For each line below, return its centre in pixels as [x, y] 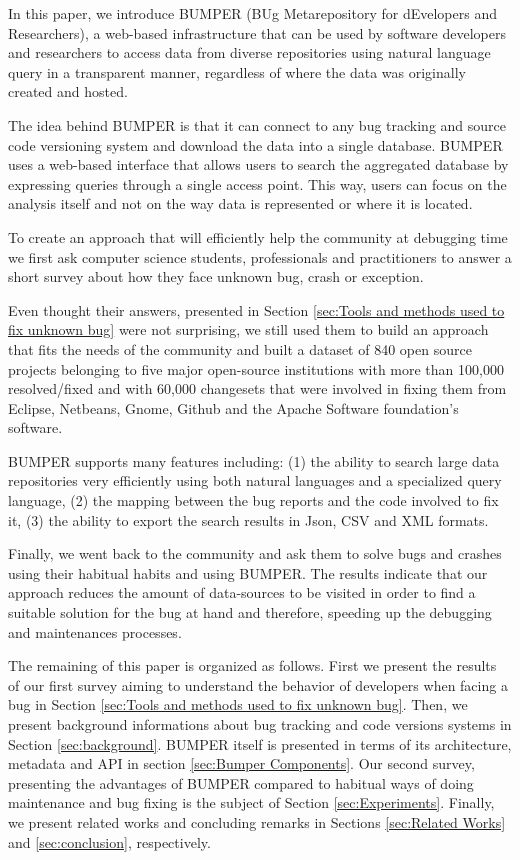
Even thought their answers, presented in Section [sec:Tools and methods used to [256, 309]
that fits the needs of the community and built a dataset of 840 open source [240, 348]
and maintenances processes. [95, 631]
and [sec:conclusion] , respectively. [109, 841]
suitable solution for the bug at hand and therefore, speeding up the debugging [250, 612]
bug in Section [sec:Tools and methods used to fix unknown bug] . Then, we [238, 704]
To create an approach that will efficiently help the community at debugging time [258, 236]
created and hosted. [68, 91]
